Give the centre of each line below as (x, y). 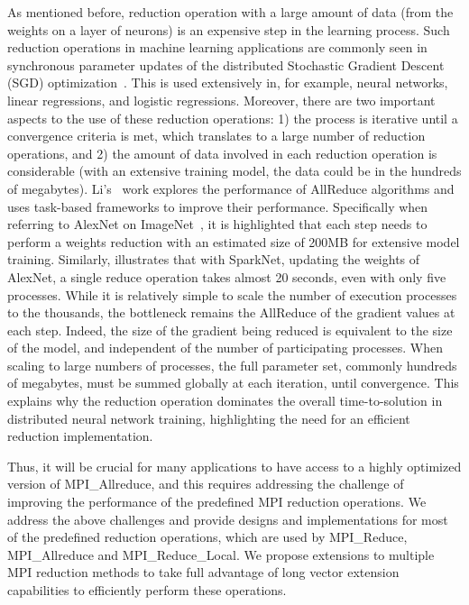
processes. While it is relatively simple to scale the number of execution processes (232, 294)
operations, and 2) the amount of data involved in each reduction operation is (222, 153)
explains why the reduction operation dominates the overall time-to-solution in (225, 401)
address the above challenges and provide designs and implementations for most (228, 519)
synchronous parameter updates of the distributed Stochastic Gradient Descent (226, 64)
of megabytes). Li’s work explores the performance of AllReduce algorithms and (231, 188)
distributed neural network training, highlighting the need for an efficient (209, 418)
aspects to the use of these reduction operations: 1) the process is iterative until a (233, 118)
